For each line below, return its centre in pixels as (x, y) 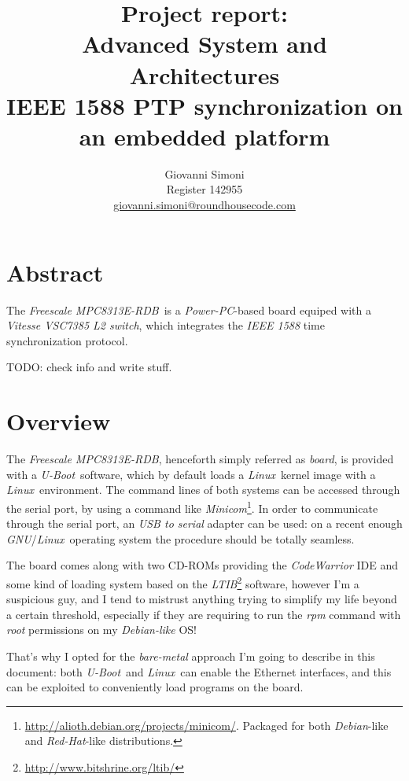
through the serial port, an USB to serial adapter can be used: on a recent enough (204, 523)
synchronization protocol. (67, 340)
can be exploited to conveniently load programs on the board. (155, 687)
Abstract (55, 272)
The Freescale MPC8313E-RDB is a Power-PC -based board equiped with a (189, 309)
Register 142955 (204, 189)
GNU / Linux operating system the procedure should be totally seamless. (181, 538)
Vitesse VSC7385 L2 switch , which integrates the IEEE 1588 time (166, 325)
